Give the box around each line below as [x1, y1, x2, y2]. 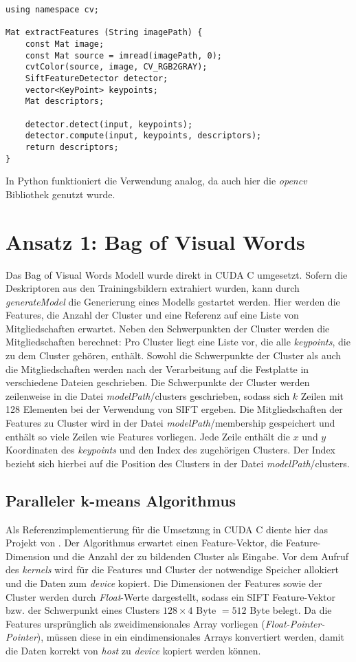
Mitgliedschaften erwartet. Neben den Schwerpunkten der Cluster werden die [5, 321, 330, 335]
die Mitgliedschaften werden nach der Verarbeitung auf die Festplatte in [5, 361, 309, 376]
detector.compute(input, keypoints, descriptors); [25, 131, 262, 141]
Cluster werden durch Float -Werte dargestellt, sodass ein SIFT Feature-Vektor [5, 589, 336, 604]
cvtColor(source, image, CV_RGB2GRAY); [25, 62, 208, 72]
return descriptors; [25, 142, 119, 152]
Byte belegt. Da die [249, 603, 332, 617]
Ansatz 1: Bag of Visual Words [5, 227, 305, 255]
